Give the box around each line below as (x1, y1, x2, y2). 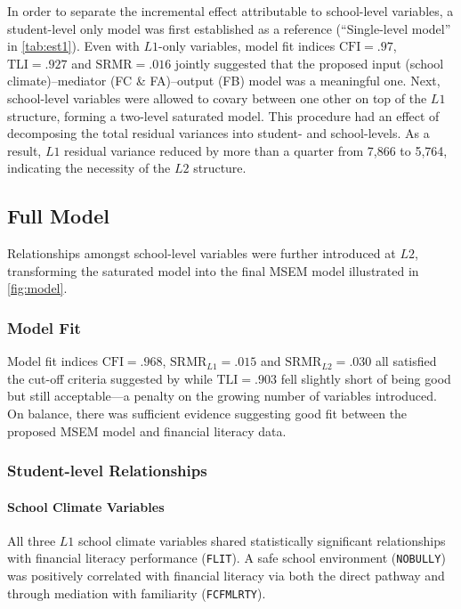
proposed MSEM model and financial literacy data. (7, 421, 287, 440)
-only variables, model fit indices (158, 37, 336, 55)
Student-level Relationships (7, 459, 207, 482)
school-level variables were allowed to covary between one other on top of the (7, 88, 427, 107)
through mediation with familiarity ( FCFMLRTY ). (7, 583, 266, 602)
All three (7, 531, 56, 549)
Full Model (7, 202, 109, 230)
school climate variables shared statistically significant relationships (77, 531, 446, 549)
